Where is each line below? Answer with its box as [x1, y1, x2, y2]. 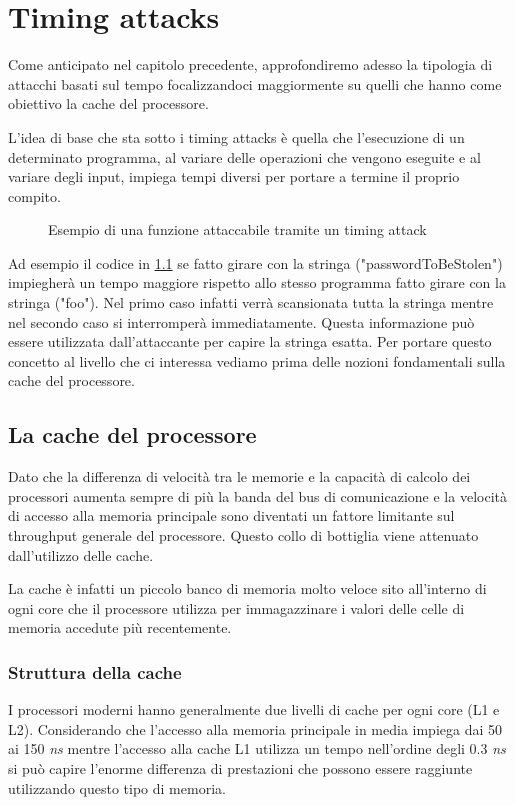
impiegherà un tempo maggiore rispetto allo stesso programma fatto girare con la [8, 272, 506, 293]
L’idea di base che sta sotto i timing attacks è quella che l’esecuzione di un [8, 126, 465, 147]
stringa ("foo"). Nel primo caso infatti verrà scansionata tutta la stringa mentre [8, 292, 494, 313]
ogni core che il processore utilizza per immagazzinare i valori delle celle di [8, 597, 465, 618]
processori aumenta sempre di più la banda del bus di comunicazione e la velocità [8, 485, 507, 506]
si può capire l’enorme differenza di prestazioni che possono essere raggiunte [8, 757, 473, 778]
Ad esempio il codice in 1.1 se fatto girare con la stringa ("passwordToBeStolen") [8, 252, 503, 273]
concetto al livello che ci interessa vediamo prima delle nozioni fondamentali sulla [8, 350, 506, 371]
